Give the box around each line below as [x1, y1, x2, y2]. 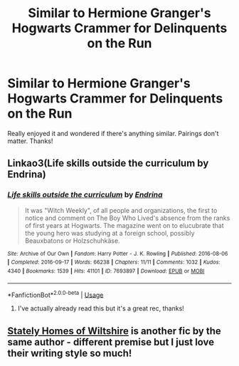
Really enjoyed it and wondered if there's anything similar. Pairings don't [7, 129, 219, 137]
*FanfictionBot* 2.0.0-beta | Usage [7, 289, 104, 299]
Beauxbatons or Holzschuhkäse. [24, 236, 120, 245]
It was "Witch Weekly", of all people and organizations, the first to [24, 206, 218, 214]
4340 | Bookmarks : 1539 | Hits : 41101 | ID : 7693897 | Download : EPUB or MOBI [7, 267, 205, 275]
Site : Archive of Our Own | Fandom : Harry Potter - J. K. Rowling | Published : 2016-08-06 [7, 250, 228, 257]
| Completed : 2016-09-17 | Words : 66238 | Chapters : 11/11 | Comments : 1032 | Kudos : [7, 258, 221, 266]
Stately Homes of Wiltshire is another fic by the [7, 325, 222, 337]
